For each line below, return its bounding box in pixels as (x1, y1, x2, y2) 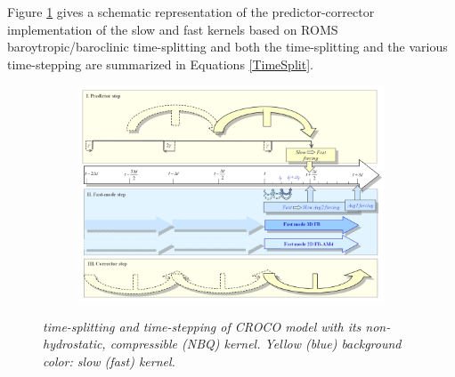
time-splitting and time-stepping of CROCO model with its (43, 317, 362, 335)
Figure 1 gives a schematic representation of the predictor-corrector (7, 3, 375, 20)
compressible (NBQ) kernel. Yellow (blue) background (110, 334, 402, 353)
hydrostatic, (43, 334, 106, 353)
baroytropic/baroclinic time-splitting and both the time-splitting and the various (7, 37, 448, 56)
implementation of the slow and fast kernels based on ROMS (7, 20, 338, 38)
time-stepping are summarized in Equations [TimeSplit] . (7, 54, 313, 73)
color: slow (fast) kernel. (43, 351, 175, 370)
